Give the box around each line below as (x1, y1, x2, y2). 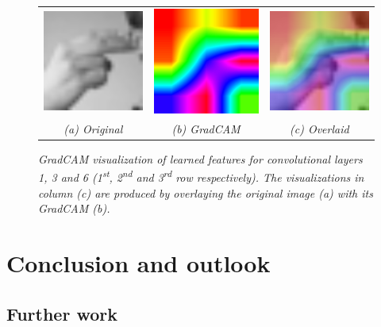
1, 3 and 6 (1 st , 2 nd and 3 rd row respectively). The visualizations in (38, 167, 364, 185)
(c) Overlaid (289, 120, 349, 137)
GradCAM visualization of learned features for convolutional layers (38, 150, 363, 167)
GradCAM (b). (38, 200, 110, 217)
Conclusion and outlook (6, 246, 271, 279)
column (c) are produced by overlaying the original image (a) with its (38, 184, 373, 201)
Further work (6, 301, 117, 325)
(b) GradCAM (171, 120, 241, 137)
